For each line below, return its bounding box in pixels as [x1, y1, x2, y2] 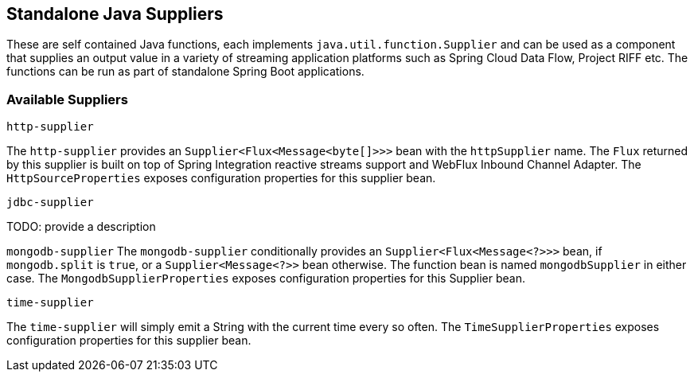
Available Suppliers [6, 91, 128, 107]
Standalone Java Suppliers [6, 4, 224, 24]
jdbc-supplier [6, 196, 94, 209]
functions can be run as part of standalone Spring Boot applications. [6, 64, 365, 79]
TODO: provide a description [6, 220, 156, 234]
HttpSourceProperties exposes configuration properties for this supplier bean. [6, 171, 436, 185]
